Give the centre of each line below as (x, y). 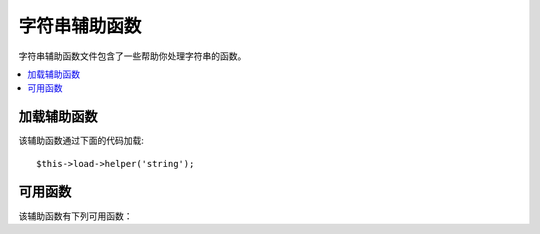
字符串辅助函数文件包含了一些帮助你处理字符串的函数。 (132, 56)
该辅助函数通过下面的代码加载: (81, 141)
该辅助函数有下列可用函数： (75, 216)
